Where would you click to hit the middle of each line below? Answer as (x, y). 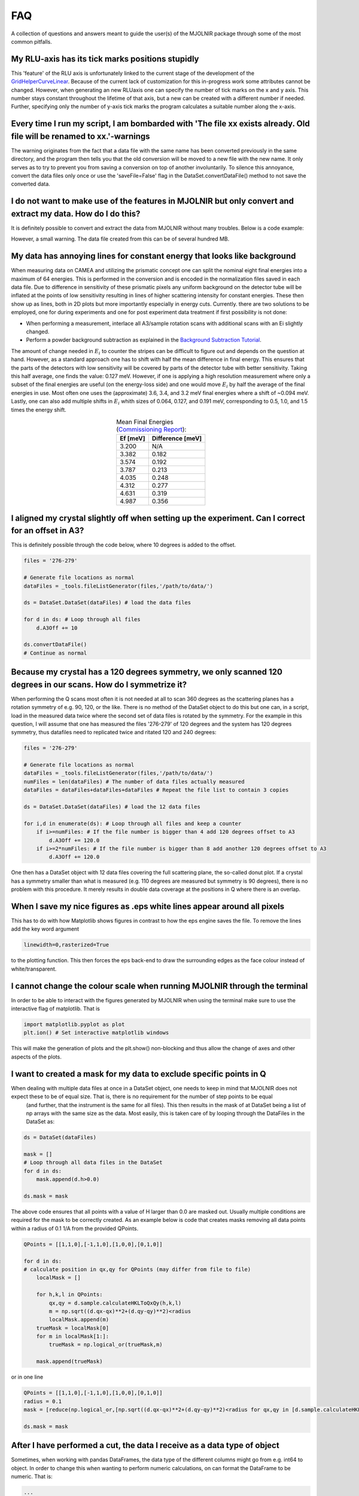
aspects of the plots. (36, 1057)
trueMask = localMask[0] (73, 1328)
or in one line (27, 1377)
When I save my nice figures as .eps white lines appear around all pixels (147, 906)
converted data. (31, 184)
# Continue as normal (55, 653)
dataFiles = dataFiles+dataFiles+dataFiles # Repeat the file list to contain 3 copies (156, 790)
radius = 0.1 (43, 1401)
